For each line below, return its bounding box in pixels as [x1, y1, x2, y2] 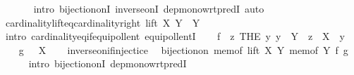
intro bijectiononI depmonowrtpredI [28, 56, 187, 71]
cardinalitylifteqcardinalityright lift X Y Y [5, 15, 200, 29]
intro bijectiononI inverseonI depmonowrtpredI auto [33, 1, 264, 15]
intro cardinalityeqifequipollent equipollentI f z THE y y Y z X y [5, 29, 346, 43]
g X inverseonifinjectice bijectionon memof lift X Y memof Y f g [18, 42, 348, 57]
